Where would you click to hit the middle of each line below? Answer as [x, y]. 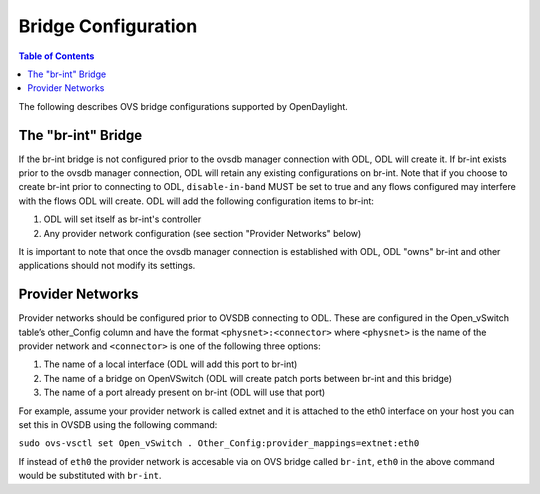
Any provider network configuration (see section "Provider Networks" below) [202, 233]
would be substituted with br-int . [90, 476]
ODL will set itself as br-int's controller [122, 219]
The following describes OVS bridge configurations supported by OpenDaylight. [183, 106]
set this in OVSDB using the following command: [118, 424]
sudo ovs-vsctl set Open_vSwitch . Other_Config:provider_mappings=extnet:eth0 [219, 443]
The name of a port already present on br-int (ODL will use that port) [184, 392]
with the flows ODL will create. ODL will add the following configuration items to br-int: [196, 201]
